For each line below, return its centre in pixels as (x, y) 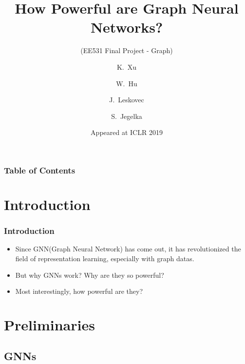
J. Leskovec (127, 100)
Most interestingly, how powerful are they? (79, 291)
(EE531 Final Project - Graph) (127, 50)
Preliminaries (49, 324)
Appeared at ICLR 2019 (127, 132)
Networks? (127, 27)
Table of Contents (40, 170)
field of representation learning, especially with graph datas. (105, 258)
